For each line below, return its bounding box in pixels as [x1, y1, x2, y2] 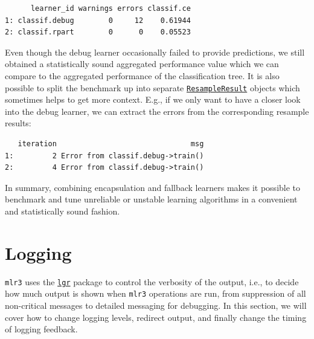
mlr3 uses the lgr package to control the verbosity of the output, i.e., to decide [5, 275, 299, 288]
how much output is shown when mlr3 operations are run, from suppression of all [5, 287, 306, 300]
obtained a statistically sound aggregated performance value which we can [5, 57, 279, 70]
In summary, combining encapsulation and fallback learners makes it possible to [5, 181, 301, 193]
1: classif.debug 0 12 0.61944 [5, 16, 191, 25]
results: [5, 117, 31, 129]
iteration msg [18, 140, 204, 148]
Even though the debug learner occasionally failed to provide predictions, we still [5, 45, 305, 58]
